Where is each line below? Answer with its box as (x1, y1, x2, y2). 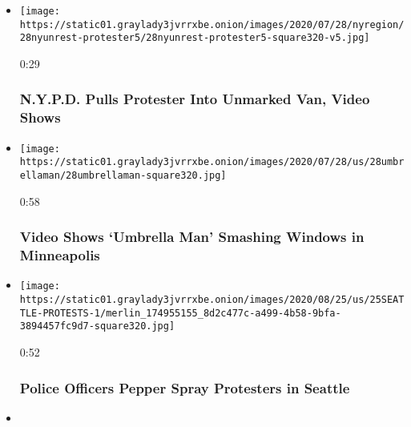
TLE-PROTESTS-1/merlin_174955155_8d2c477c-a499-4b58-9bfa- (19, 307, 341, 319)
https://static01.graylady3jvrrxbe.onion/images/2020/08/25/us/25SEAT (19, 294, 405, 306)
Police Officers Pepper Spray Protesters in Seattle (19, 377, 350, 397)
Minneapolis (19, 245, 100, 265)
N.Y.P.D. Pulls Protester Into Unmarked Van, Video (19, 89, 370, 109)
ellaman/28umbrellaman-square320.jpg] (19, 170, 227, 182)
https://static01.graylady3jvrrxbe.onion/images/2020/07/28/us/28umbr (19, 156, 405, 168)
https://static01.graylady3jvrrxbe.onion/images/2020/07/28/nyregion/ (19, 18, 405, 30)
